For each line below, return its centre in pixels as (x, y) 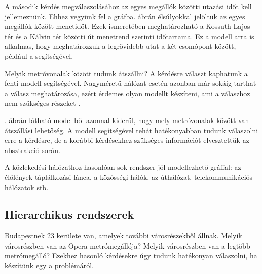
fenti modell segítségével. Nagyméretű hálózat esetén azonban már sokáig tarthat (130, 83)
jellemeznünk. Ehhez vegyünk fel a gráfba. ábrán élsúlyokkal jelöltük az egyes (125, 16)
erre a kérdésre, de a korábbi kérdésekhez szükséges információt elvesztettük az (127, 140)
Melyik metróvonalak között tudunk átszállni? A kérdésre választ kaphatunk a (126, 73)
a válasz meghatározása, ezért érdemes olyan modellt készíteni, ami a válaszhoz (127, 93)
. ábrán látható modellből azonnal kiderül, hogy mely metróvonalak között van (127, 120)
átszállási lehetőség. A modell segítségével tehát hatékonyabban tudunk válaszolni (132, 130)
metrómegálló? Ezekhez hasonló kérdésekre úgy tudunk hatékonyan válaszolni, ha (131, 255)
